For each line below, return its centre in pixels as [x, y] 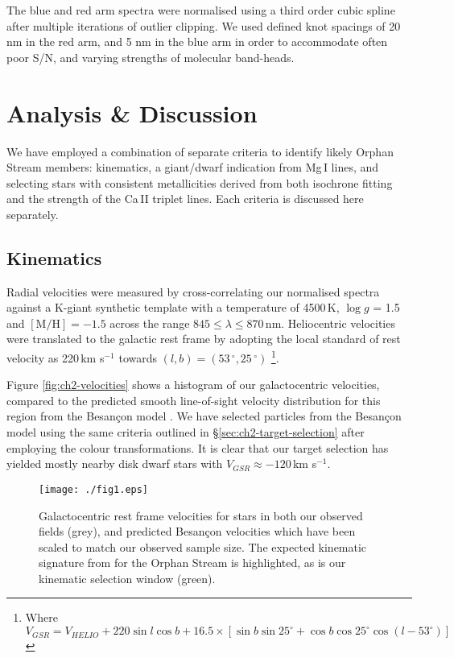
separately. [33, 214]
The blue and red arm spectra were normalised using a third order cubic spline [201, 10]
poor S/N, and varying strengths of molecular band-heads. [151, 57]
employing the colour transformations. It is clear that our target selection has [198, 447]
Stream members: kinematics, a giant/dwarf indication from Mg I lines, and [193, 167]
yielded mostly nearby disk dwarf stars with [115, 463]
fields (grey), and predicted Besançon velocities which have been [197, 531]
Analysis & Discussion [132, 112]
